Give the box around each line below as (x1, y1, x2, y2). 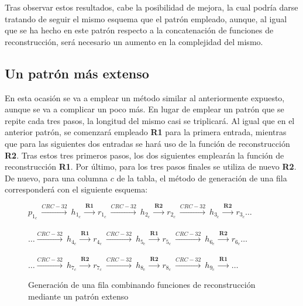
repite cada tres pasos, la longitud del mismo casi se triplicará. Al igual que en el (5, 114, 295, 126)
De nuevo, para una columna (5, 171, 108, 184)
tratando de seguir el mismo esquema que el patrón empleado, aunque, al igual (5, 12, 287, 25)
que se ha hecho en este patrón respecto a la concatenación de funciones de (5, 24, 274, 36)
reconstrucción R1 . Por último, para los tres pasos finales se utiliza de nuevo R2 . (5, 160, 297, 173)
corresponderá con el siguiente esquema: (5, 183, 148, 195)
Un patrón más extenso (5, 64, 149, 82)
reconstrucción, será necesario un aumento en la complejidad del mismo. (5, 35, 263, 47)
